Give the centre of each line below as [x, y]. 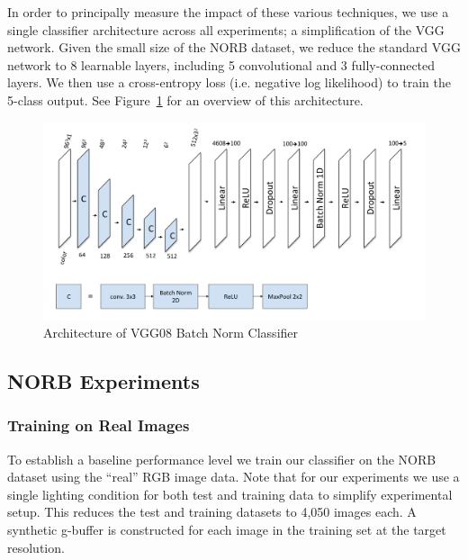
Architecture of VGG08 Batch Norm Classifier [171, 333]
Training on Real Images [99, 425]
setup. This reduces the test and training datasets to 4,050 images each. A [212, 512]
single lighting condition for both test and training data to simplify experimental [230, 494]
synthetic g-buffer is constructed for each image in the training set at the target [227, 529]
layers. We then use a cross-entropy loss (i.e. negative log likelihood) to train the [229, 82]
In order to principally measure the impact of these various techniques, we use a [228, 12]
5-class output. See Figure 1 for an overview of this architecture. [185, 99]
